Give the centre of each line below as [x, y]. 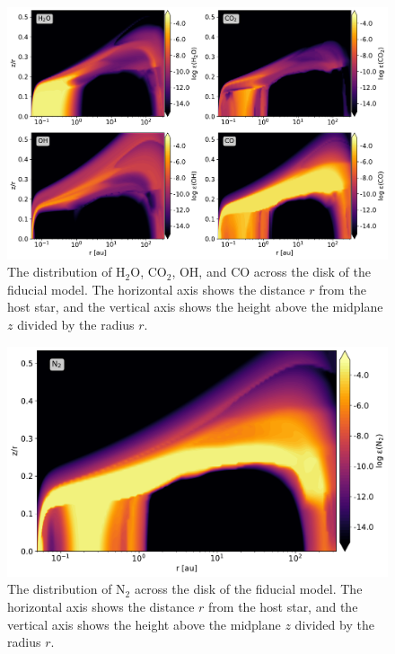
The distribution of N [66, 589]
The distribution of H [66, 272]
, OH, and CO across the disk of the [271, 272]
